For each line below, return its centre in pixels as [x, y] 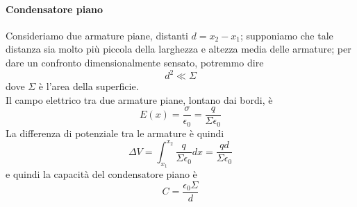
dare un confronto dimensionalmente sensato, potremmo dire [135, 62]
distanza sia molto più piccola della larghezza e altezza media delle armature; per [178, 49]
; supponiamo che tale [287, 35]
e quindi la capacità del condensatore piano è [101, 174]
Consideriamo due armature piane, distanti [97, 35]
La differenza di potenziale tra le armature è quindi [115, 133]
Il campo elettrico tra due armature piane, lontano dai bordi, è [139, 99]
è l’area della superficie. [89, 86]
